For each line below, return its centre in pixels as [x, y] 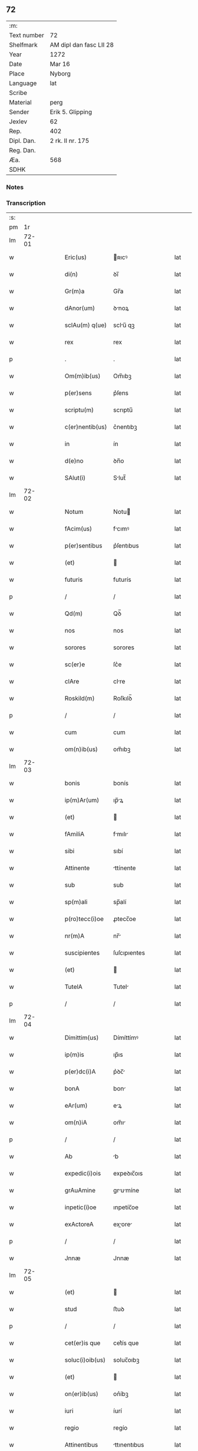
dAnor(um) [80, 308]
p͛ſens [121, 393]
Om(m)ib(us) [82, 376]
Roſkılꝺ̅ [123, 699]
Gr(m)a [75, 291]
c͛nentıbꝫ [125, 427]
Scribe [18, 93]
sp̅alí [120, 902]
